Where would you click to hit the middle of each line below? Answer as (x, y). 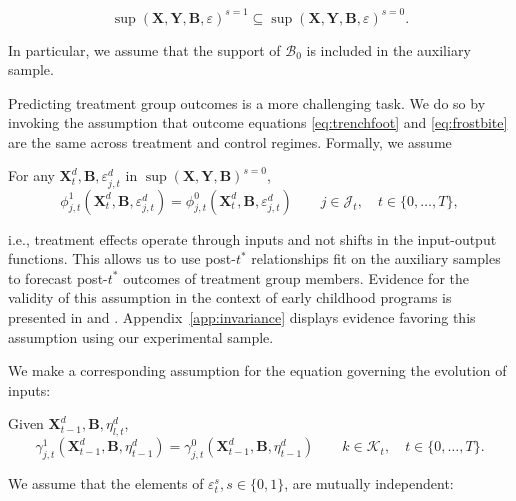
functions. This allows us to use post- (122, 258)
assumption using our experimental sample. (141, 336)
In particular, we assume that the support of (144, 49)
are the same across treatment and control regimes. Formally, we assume (230, 141)
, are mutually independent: (369, 482)
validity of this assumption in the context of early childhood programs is (230, 297)
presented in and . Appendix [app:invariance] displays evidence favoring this (242, 317)
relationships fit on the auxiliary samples (376, 258)
